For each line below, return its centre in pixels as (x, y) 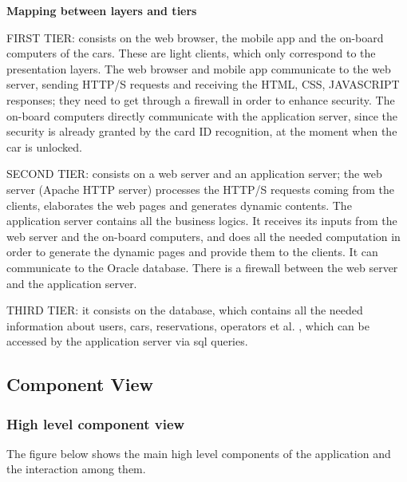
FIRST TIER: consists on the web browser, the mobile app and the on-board (195, 37)
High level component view (96, 423)
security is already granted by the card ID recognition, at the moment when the (202, 131)
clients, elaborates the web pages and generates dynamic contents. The (179, 205)
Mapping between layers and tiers (102, 10)
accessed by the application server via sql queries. (127, 341)
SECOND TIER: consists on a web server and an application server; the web (194, 174)
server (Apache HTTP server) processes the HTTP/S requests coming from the (201, 189)
